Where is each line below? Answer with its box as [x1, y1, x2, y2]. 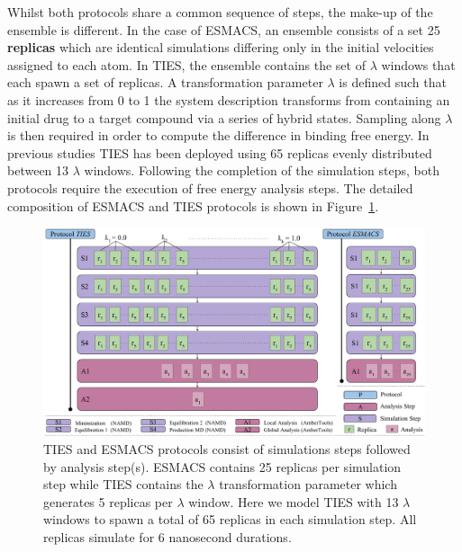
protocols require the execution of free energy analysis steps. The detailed [7, 178, 413, 197]
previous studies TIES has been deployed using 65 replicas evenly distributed [7, 143, 432, 162]
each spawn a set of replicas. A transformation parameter [7, 73, 323, 92]
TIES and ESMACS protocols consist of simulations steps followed [43, 440, 411, 458]
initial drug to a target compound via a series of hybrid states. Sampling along [7, 108, 441, 127]
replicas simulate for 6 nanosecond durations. [43, 527, 292, 546]
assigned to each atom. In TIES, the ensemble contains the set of [7, 55, 366, 74]
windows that [381, 55, 456, 74]
